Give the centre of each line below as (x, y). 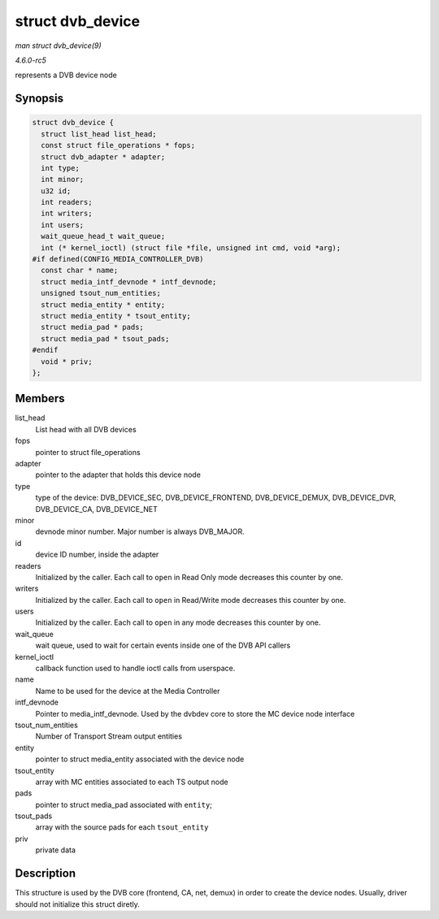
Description (46, 873)
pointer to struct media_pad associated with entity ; (124, 804)
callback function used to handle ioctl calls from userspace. (135, 668)
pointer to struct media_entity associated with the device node (140, 759)
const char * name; (80, 271)
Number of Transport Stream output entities (109, 736)
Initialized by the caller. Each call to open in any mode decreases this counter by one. (178, 622)
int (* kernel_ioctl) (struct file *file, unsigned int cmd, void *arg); (191, 247)
